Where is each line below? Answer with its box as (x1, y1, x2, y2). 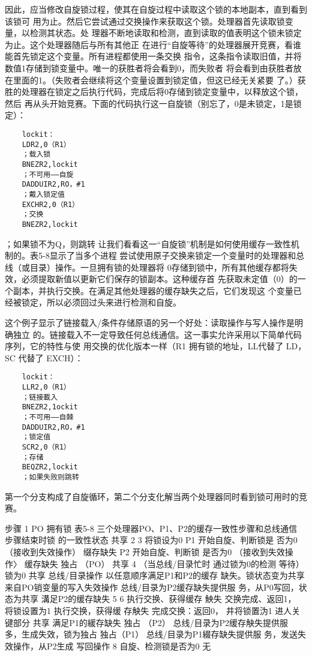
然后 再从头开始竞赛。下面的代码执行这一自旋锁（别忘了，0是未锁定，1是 (5, 97, 293, 109)
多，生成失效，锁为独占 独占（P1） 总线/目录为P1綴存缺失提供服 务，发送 (5, 628, 298, 640)
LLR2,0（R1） (22, 383, 71, 392)
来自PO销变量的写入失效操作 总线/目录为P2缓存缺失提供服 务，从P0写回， (5, 580, 299, 593)
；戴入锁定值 (22, 190, 65, 199)
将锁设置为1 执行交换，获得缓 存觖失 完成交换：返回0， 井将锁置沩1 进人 (5, 604, 292, 616)
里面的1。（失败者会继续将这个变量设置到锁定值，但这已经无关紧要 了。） (13, 73, 298, 86)
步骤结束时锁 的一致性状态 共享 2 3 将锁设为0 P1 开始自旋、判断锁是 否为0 (5, 534, 298, 546)
